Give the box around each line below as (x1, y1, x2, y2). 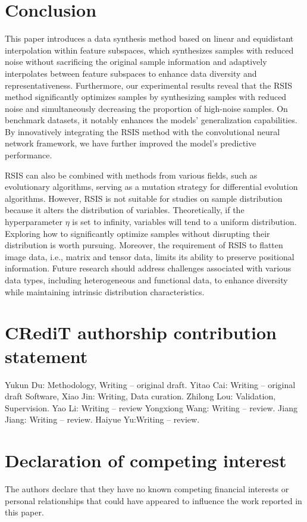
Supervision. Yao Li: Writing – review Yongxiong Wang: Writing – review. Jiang (5, 401, 297, 414)
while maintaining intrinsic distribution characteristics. (5, 285, 205, 298)
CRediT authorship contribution (5, 320, 277, 345)
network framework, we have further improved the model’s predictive (5, 137, 256, 149)
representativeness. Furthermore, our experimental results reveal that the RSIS (5, 79, 292, 91)
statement (5, 343, 88, 368)
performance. (5, 149, 52, 161)
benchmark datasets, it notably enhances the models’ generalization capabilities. (5, 114, 297, 126)
